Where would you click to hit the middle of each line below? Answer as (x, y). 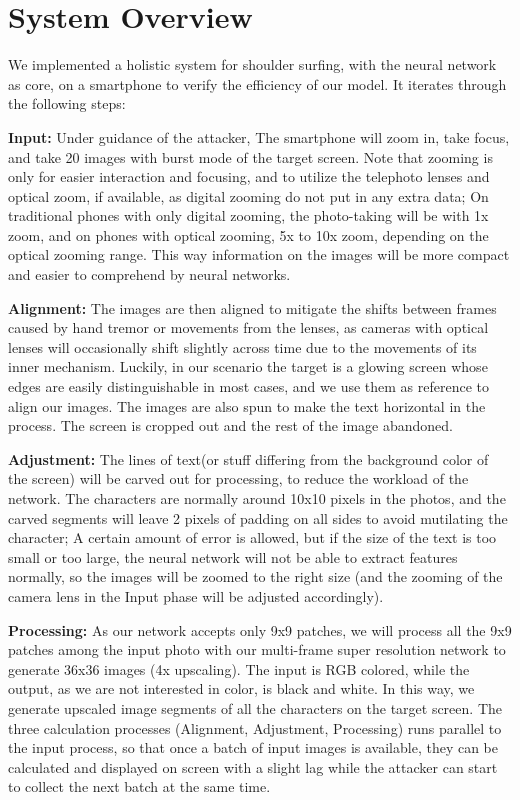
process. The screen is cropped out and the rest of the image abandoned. (231, 425)
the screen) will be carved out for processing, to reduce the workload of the (238, 478)
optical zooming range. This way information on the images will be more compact (259, 254)
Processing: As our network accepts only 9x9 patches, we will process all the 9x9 (260, 629)
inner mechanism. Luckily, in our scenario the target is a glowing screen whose (248, 366)
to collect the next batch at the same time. (139, 786)
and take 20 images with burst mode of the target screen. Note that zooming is (250, 156)
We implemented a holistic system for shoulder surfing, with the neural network (252, 64)
